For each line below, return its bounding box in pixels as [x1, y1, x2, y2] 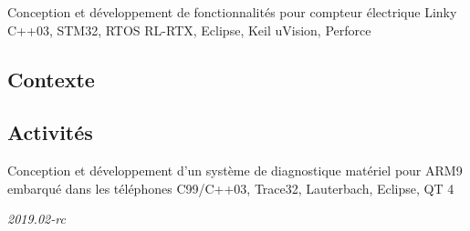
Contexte [7, 65, 95, 93]
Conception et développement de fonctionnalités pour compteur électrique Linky [7, 3, 457, 21]
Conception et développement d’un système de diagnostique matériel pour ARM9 [7, 161, 463, 180]
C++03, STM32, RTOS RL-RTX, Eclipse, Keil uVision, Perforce [7, 20, 371, 39]
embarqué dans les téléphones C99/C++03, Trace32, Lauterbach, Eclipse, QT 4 [7, 178, 454, 197]
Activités [7, 118, 93, 146]
